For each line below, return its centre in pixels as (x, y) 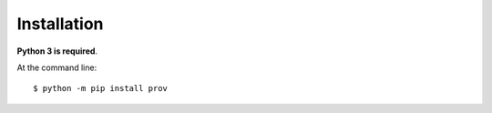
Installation (60, 24)
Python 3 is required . (57, 51)
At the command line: (57, 67)
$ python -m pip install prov (101, 88)
